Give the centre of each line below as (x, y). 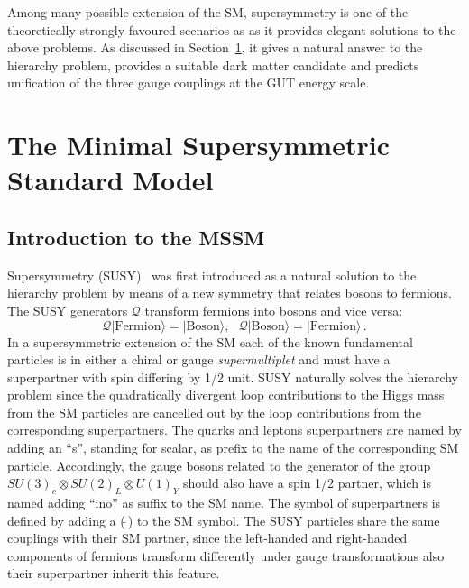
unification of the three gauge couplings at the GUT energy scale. (189, 83)
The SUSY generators (68, 310)
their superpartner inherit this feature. (114, 573)
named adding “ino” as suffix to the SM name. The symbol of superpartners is (224, 503)
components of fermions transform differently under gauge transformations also (226, 555)
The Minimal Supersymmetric (198, 145)
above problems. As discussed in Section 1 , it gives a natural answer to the (215, 47)
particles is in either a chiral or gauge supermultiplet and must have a (199, 359)
